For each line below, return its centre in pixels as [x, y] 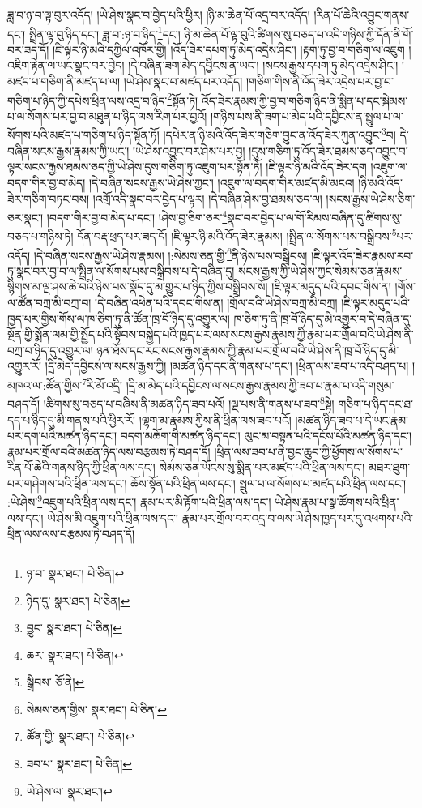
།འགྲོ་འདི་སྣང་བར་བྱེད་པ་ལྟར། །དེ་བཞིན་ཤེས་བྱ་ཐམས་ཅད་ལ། [207, 198]
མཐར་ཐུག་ [389, 467]
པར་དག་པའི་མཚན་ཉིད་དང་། [62, 436]
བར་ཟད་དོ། [28, 49]
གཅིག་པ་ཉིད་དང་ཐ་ [375, 403]
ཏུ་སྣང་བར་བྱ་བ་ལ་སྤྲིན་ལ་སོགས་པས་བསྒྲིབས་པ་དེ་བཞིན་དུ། [121, 270]
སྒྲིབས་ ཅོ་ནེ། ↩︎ [55, 682]
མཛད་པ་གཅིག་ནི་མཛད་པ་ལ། [64, 81]
